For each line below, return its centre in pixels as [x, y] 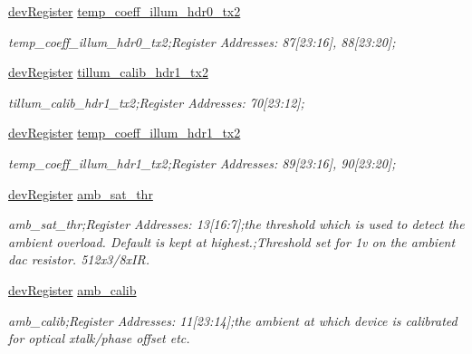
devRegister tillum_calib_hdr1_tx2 [108, 72]
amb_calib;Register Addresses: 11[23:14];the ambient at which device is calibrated [233, 320]
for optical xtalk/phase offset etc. [99, 338]
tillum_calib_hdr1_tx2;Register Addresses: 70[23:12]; [156, 102]
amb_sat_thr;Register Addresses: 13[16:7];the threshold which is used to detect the [236, 224]
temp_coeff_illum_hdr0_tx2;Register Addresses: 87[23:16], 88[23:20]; [202, 41]
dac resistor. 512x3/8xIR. [79, 259]
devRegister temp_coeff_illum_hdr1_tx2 [125, 133]
